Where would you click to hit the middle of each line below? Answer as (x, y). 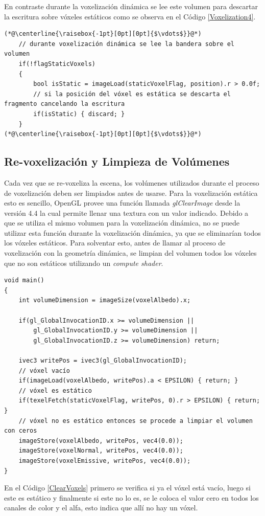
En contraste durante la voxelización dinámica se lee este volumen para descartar (131, 6)
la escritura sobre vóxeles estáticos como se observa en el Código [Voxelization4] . (130, 16)
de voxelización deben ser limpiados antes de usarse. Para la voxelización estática (131, 193)
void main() (24, 281)
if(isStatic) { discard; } (79, 114)
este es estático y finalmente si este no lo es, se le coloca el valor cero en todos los (131, 497)
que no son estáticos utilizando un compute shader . (84, 263)
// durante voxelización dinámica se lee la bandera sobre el (127, 44)
